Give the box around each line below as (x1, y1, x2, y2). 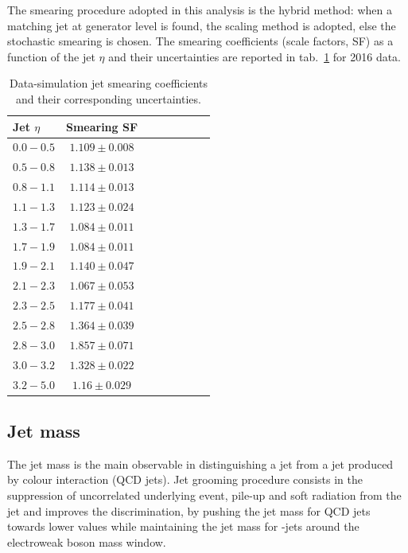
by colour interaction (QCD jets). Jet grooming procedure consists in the (7, 471, 363, 488)
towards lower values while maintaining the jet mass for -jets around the (7, 518, 359, 535)
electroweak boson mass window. (7, 533, 166, 550)
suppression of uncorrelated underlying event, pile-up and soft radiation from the (7, 487, 402, 504)
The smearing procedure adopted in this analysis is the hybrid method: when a (7, 2, 392, 18)
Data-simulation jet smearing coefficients (10, 75, 208, 92)
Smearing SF (65, 118, 138, 134)
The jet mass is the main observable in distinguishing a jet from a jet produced (7, 455, 394, 472)
